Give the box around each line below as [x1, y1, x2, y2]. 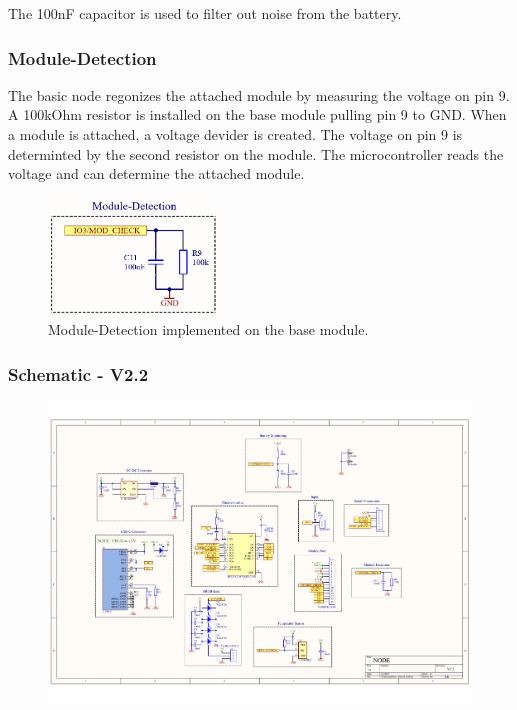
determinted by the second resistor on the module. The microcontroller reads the [8, 143, 504, 164]
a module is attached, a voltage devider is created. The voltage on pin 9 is [8, 124, 463, 144]
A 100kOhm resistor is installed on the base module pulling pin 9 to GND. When [8, 104, 507, 125]
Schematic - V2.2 [8, 361, 149, 386]
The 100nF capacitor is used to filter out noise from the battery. [8, 3, 402, 23]
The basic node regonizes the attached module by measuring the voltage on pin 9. [8, 84, 510, 105]
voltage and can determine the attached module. [8, 163, 305, 184]
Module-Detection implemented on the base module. [48, 319, 369, 340]
